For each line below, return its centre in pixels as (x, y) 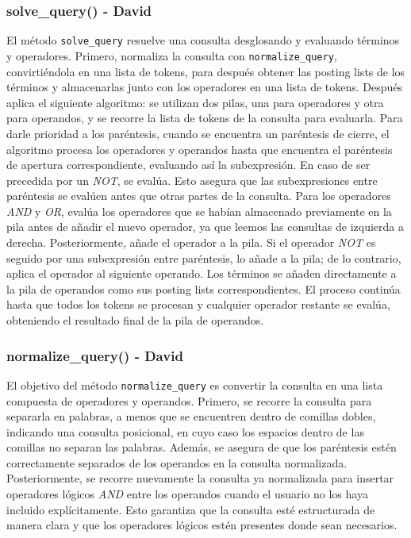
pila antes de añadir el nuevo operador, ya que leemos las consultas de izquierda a (205, 227)
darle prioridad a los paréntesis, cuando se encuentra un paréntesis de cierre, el (198, 133)
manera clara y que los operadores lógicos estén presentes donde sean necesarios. (202, 525)
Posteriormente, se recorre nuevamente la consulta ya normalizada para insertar (200, 478)
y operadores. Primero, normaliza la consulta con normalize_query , (172, 55)
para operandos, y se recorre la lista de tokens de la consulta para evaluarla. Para (205, 118)
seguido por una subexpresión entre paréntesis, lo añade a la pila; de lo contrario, (204, 257)
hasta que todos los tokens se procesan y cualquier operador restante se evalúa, (198, 304)
